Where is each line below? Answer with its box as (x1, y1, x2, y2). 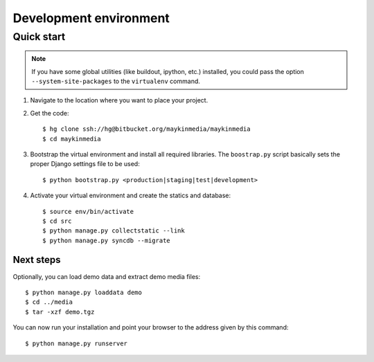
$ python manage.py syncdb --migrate (42, 236, 171, 244)
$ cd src (42, 217, 72, 225)
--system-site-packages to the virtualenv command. (31, 77, 201, 85)
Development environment (12, 10, 170, 26)
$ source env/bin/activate (42, 208, 134, 215)
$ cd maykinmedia (42, 135, 101, 143)
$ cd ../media (25, 298, 73, 306)
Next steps (12, 254, 61, 266)
